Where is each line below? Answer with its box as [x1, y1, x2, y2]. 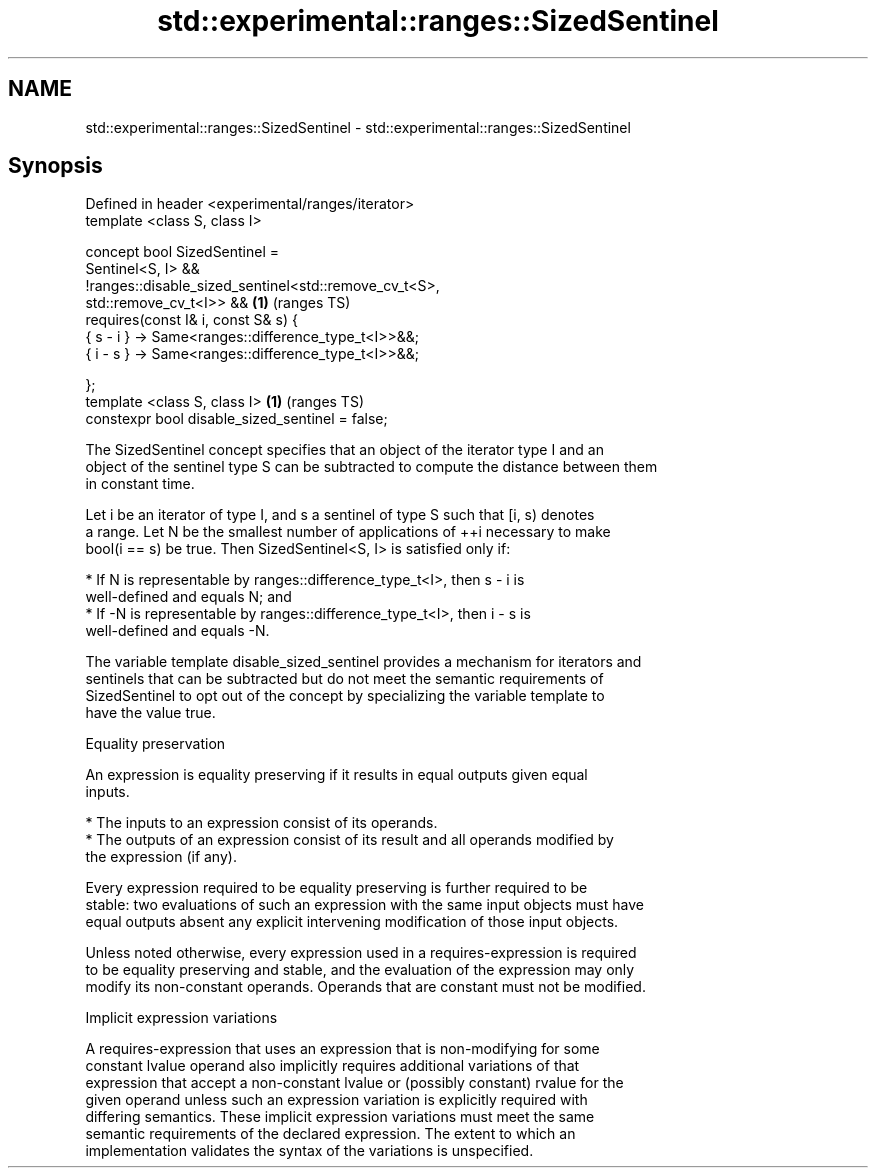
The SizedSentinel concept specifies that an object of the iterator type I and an [85, 441, 604, 459]
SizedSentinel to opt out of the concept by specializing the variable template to [85, 687, 605, 705]
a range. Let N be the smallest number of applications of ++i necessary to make [85, 523, 611, 541]
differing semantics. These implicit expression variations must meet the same [85, 1108, 595, 1126]
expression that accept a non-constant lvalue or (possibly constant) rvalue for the [85, 1074, 624, 1092]
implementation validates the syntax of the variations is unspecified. [85, 1142, 534, 1160]
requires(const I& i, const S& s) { [85, 311, 298, 329]
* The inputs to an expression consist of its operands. [85, 814, 438, 832]
